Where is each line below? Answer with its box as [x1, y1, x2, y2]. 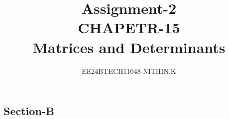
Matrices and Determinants [32, 37, 226, 57]
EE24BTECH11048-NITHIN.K [82, 65, 176, 76]
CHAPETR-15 [78, 17, 180, 38]
